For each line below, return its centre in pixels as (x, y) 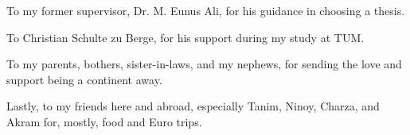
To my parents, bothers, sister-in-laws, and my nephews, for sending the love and (204, 64)
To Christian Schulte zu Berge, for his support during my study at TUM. (185, 37)
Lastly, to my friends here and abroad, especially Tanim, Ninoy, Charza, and (193, 106)
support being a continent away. (84, 79)
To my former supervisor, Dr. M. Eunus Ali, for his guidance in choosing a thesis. (206, 10)
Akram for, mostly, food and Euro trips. (104, 121)
